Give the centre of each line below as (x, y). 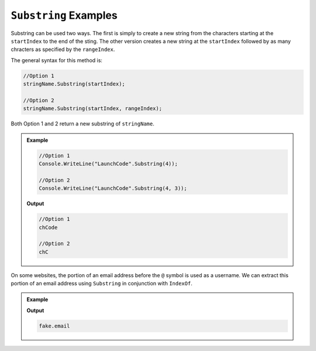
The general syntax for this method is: (56, 60)
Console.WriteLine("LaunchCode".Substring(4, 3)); (113, 188)
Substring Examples (64, 15)
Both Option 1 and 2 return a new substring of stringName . (83, 124)
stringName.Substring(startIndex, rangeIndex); (92, 109)
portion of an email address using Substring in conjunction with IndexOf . (102, 284)
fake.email (54, 326)
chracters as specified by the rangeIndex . (63, 49)
